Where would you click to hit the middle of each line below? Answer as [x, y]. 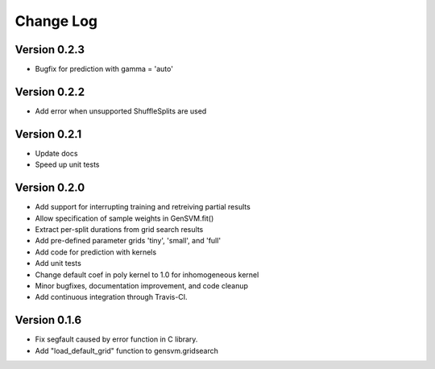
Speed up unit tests [67, 164]
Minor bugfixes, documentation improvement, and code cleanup [142, 285]
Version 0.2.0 [50, 188]
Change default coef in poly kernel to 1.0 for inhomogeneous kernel [147, 275]
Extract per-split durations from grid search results [119, 229]
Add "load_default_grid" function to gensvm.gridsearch [127, 350]
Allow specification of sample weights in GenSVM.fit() [124, 218]
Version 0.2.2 [50, 91]
